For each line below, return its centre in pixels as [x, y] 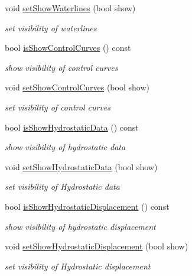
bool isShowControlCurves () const [68, 48]
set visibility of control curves [58, 107]
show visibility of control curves [61, 67]
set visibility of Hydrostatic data [62, 186]
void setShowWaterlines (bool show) [70, 8]
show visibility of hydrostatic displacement [80, 226]
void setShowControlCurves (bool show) [77, 87]
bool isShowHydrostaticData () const [72, 127]
